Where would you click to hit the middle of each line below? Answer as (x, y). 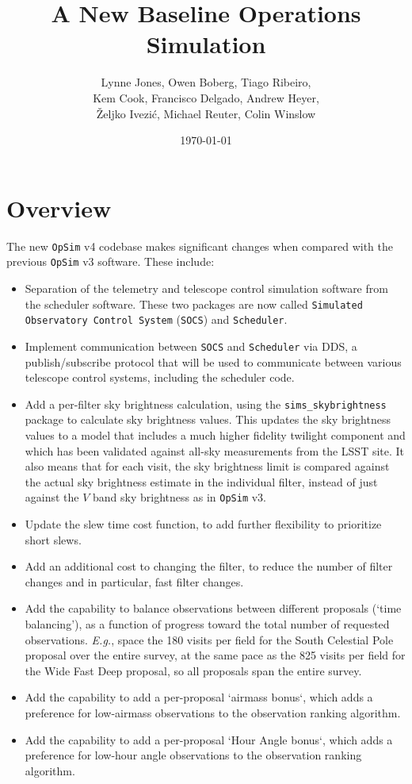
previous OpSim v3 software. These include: (111, 261)
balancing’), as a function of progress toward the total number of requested (207, 623)
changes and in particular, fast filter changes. (134, 581)
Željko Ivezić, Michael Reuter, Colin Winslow (206, 113)
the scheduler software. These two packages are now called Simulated (194, 304)
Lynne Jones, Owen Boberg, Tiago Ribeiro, (206, 82)
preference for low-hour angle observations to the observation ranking (193, 755)
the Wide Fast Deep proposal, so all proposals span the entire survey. (193, 670)
